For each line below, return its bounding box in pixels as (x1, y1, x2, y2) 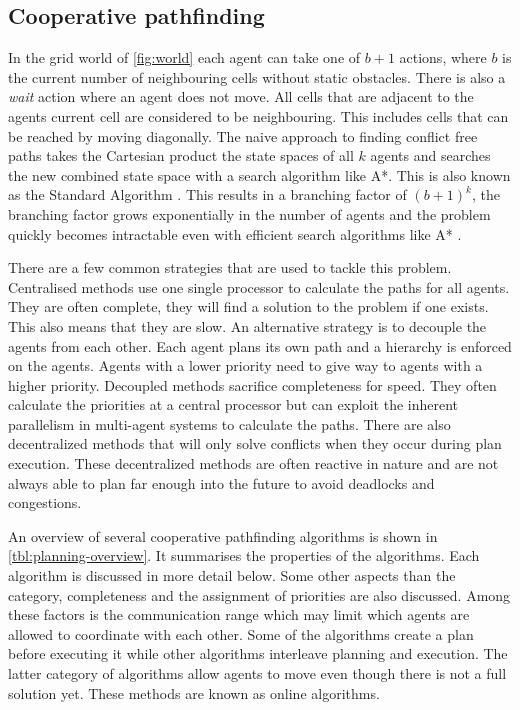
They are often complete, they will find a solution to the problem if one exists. (8, 296, 489, 317)
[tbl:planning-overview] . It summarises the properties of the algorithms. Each (8, 545, 480, 566)
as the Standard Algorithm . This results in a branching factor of (8, 184, 407, 205)
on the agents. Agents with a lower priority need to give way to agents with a (8, 355, 483, 376)
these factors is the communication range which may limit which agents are (8, 604, 470, 625)
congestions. (8, 492, 82, 513)
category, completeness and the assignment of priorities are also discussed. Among (8, 584, 511, 605)
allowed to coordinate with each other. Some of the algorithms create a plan (8, 623, 474, 644)
